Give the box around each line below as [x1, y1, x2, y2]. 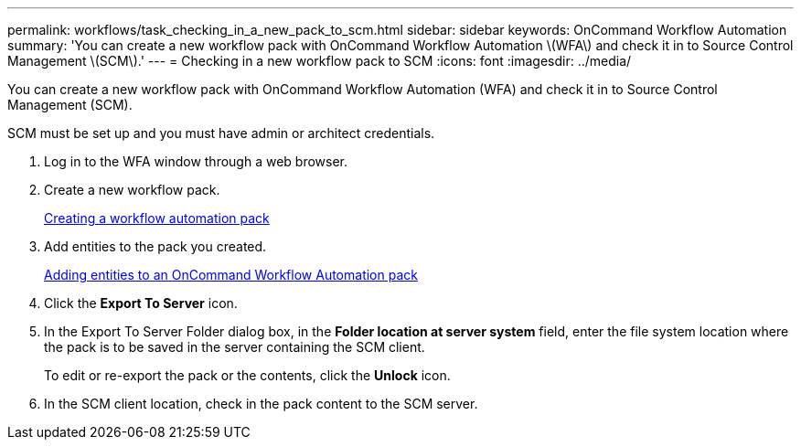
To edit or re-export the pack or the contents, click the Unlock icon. [44, 367, 451, 383]
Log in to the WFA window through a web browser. [44, 154, 348, 169]
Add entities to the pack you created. [44, 239, 267, 254]
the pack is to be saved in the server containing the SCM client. [44, 339, 425, 355]
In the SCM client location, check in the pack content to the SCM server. [44, 396, 478, 411]
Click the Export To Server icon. [44, 295, 238, 311]
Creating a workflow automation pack [44, 210, 270, 226]
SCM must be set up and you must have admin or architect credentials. [7, 125, 435, 141]
